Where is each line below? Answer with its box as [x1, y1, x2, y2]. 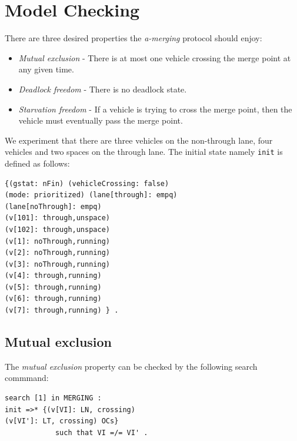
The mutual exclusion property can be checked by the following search [5, 360, 258, 372]
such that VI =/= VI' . [55, 428, 148, 437]
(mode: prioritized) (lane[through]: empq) [5, 191, 178, 200]
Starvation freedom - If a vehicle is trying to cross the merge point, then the [18, 102, 292, 115]
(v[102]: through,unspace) [5, 225, 110, 234]
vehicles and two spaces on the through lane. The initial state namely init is [5, 145, 283, 158]
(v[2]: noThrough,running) [5, 248, 110, 257]
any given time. [18, 63, 74, 75]
